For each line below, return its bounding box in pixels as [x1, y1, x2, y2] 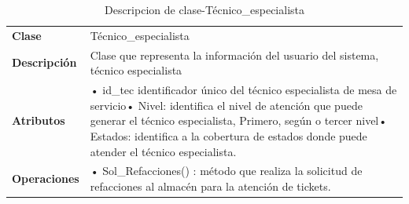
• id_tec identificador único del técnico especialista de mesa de [90, 82, 397, 98]
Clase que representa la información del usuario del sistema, [90, 46, 379, 63]
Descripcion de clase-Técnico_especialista [104, 2, 305, 17]
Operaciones [12, 170, 79, 187]
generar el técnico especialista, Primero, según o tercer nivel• [90, 112, 388, 129]
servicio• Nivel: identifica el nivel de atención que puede [90, 97, 363, 113]
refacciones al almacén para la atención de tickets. [90, 177, 331, 194]
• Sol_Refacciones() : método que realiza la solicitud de [90, 162, 363, 179]
